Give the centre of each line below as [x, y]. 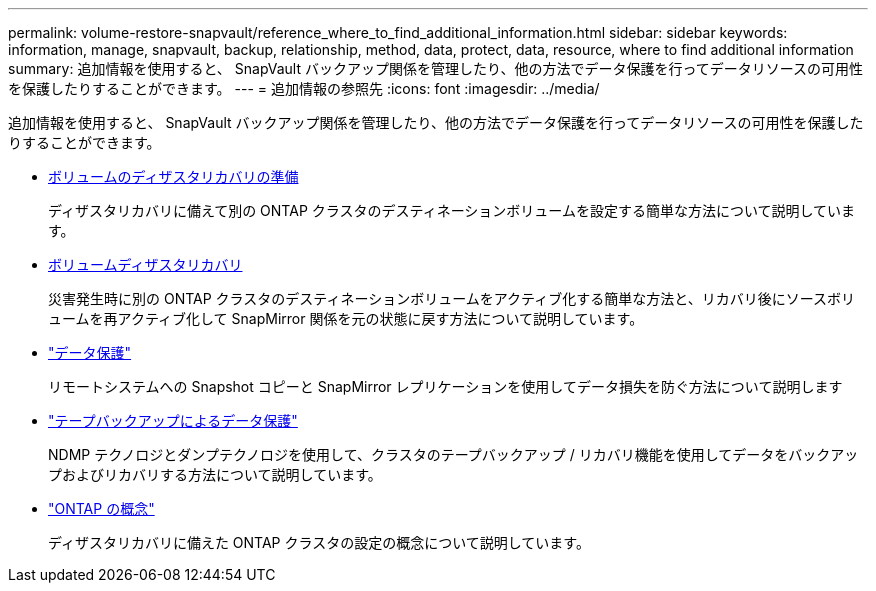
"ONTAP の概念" [101, 508]
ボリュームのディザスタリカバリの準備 [173, 176]
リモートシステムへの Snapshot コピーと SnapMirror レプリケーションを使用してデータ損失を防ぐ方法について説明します [445, 386]
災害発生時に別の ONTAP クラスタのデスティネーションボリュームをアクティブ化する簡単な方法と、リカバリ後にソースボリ [451, 298]
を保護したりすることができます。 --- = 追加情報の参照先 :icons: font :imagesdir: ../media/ [304, 88]
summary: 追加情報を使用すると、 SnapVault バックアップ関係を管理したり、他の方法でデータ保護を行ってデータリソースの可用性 [435, 68]
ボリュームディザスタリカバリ [145, 264]
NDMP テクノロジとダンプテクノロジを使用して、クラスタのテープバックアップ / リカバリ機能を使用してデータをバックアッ [453, 454]
